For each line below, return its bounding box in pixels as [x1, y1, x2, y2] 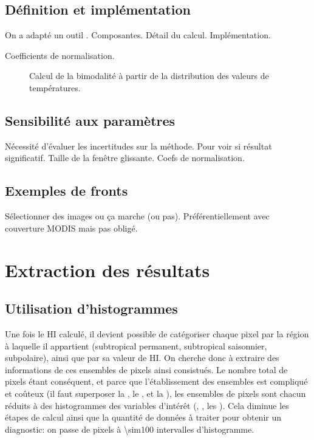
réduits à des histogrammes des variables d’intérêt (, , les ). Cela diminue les [5, 399, 289, 411]
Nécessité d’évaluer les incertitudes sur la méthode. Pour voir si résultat [5, 139, 272, 152]
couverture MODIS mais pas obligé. [5, 221, 138, 234]
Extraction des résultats [5, 257, 210, 282]
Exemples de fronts [5, 181, 128, 200]
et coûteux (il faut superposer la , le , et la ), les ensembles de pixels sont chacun [5, 387, 306, 399]
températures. [29, 81, 81, 94]
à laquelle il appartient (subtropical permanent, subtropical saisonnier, [5, 339, 267, 352]
